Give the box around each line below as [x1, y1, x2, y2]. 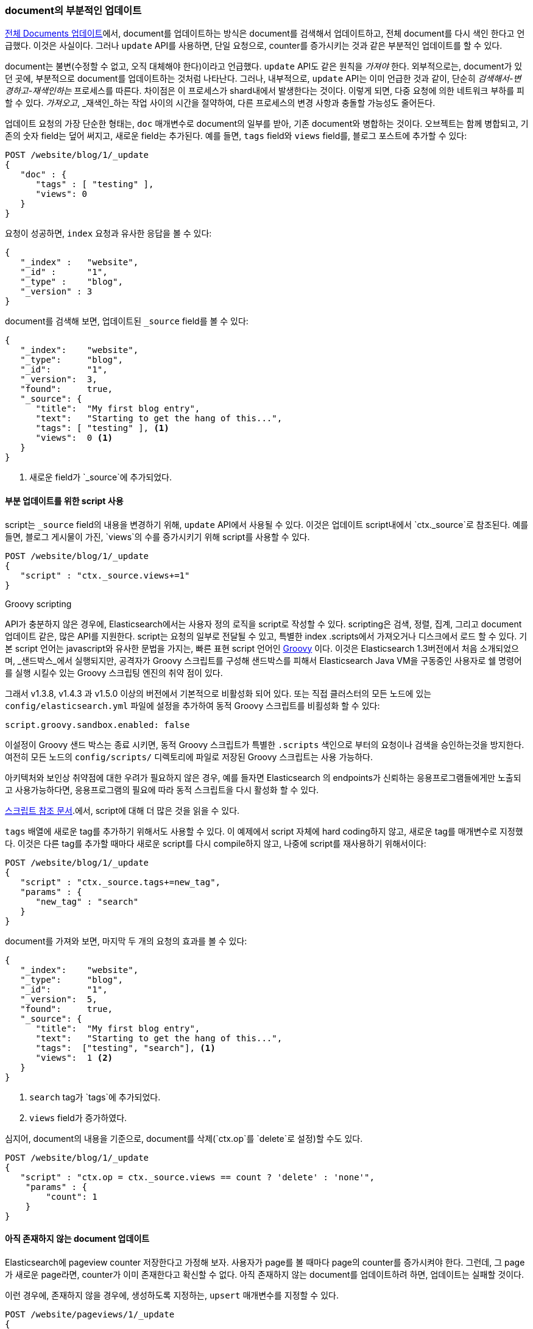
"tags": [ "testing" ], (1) [35, 423, 169, 433]
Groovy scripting [5, 598, 72, 609]
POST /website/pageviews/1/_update [5, 1309, 175, 1319]
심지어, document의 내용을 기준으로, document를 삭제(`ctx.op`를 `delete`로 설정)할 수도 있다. [5, 1133, 363, 1144]
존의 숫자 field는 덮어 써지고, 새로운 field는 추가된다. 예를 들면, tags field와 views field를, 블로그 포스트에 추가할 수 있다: [5, 130, 467, 141]
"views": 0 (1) [35, 433, 113, 443]
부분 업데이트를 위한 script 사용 [5, 495, 124, 506]
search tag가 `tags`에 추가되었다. [29, 1091, 161, 1102]
